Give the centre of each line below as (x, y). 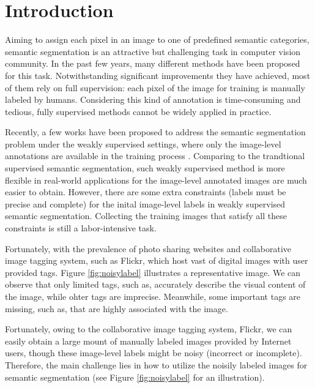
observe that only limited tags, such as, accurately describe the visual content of (155, 284)
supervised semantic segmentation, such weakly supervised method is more (145, 168)
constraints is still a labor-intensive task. (81, 228)
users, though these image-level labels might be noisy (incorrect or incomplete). (154, 353)
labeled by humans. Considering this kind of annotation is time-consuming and (153, 99)
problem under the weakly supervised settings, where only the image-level (143, 144)
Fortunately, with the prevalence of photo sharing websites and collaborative (148, 248)
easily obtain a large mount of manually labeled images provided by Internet (148, 341)
